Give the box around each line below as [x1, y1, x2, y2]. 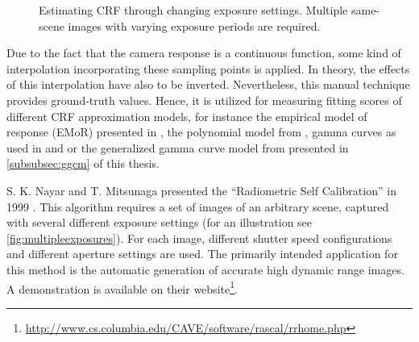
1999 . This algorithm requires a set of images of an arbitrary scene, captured [6, 198, 389, 215]
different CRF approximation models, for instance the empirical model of [6, 107, 367, 124]
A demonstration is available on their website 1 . [6, 277, 238, 297]
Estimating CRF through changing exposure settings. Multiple [39, 2, 348, 18]
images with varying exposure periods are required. [68, 17, 321, 34]
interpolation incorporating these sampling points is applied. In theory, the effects [6, 60, 410, 77]
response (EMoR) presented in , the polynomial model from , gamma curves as [6, 123, 396, 140]
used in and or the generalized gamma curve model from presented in [6, 139, 349, 156]
